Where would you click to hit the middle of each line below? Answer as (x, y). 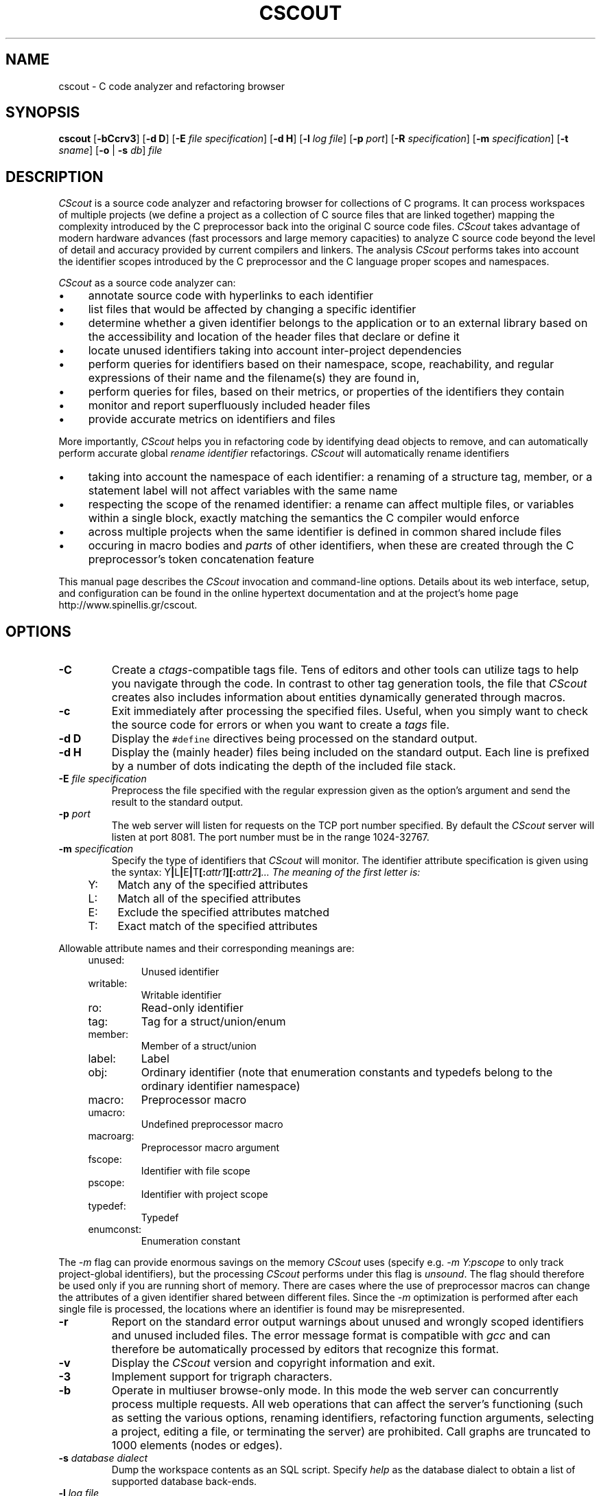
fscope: (105, 1159)
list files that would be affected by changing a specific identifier (252, 309)
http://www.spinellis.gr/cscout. (128, 605)
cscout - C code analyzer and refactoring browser (172, 86)
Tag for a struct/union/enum (213, 1022)
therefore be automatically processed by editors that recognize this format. (305, 1349)
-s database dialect (103, 1458)
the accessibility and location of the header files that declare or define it (274, 337)
